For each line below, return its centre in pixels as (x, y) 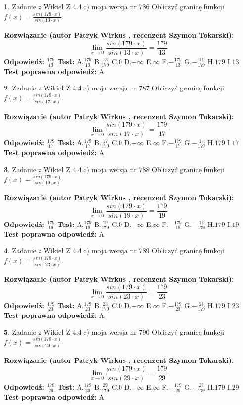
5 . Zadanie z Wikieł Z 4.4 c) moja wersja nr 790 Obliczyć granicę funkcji (114, 332)
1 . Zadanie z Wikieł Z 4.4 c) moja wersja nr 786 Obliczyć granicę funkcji (114, 6)
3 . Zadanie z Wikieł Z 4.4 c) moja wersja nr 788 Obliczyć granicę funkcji (114, 169)
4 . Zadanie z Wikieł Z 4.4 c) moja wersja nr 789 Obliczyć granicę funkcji (114, 250)
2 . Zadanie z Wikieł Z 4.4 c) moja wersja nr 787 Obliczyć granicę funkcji (114, 88)
